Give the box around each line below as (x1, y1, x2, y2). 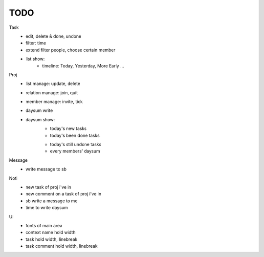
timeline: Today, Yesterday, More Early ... (42, 63, 124, 68)
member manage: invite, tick (25, 99, 83, 105)
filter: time (25, 40, 46, 46)
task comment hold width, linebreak (25, 243, 98, 249)
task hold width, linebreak (25, 236, 78, 242)
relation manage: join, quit (25, 89, 78, 95)
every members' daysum (50, 148, 100, 154)
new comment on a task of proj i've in (25, 191, 102, 197)
